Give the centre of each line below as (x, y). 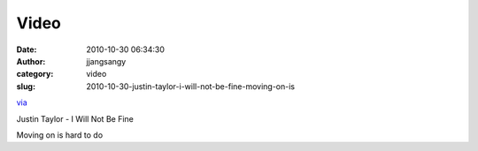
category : (35, 74)
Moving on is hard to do (60, 135)
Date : (27, 49)
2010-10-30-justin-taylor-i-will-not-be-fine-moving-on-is (191, 86)
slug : (26, 86)
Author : (31, 61)
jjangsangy (106, 61)
